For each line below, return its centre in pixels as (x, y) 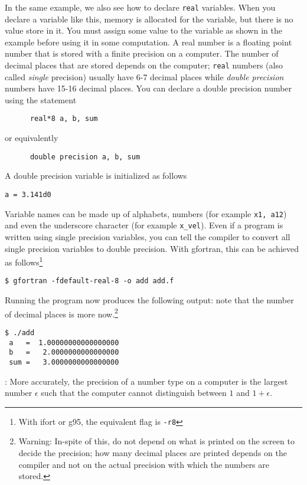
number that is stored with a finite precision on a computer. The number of (142, 53)
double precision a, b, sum (85, 157)
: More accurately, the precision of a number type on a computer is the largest (146, 381)
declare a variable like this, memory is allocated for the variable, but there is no (149, 19)
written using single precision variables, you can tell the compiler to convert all (148, 236)
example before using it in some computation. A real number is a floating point (148, 42)
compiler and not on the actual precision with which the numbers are (144, 464)
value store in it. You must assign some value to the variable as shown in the (143, 30)
